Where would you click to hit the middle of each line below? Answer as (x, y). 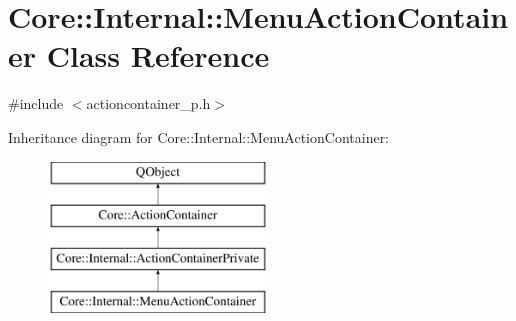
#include (36, 103)
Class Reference (158, 55)
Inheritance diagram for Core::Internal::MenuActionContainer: (199, 136)
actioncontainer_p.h (148, 103)
